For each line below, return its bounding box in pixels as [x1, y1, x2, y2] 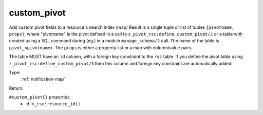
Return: [9, 85, 24, 91]
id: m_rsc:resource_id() [25, 101, 81, 107]
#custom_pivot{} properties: [9, 94, 71, 100]
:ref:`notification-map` [21, 76, 66, 82]
